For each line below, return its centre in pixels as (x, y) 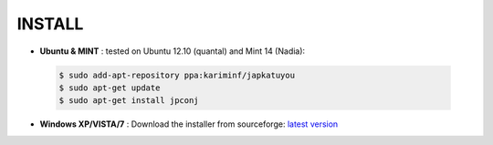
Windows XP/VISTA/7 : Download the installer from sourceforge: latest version (189, 124)
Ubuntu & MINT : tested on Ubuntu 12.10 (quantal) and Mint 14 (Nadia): (173, 51)
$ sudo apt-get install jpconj (129, 101)
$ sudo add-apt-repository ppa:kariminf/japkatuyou (177, 75)
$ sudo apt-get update (110, 88)
